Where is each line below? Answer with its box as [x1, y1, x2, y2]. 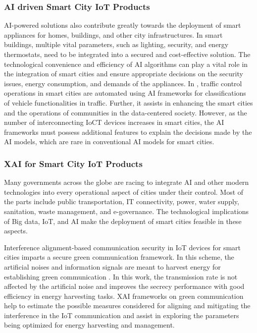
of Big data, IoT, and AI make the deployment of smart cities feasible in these [4, 216, 242, 226]
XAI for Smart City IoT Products [4, 157, 143, 169]
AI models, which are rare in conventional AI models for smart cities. [4, 136, 214, 147]
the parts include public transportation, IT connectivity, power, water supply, [4, 196, 239, 207]
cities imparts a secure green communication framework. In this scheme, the [4, 252, 234, 262]
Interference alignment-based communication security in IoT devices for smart [4, 242, 241, 252]
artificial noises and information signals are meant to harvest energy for [4, 261, 221, 272]
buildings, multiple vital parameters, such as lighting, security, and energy [4, 39, 229, 50]
